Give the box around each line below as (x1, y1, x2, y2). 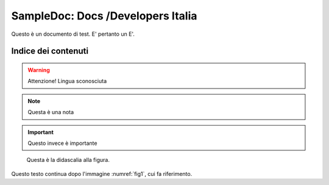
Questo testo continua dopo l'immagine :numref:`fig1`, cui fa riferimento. (11, 170, 193, 177)
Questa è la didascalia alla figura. (26, 156, 110, 164)
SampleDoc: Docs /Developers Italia (11, 9, 197, 22)
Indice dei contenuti (11, 46, 88, 56)
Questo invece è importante (27, 140, 97, 147)
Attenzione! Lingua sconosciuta (27, 78, 107, 85)
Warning (27, 66, 50, 73)
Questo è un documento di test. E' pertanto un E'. (11, 30, 135, 38)
